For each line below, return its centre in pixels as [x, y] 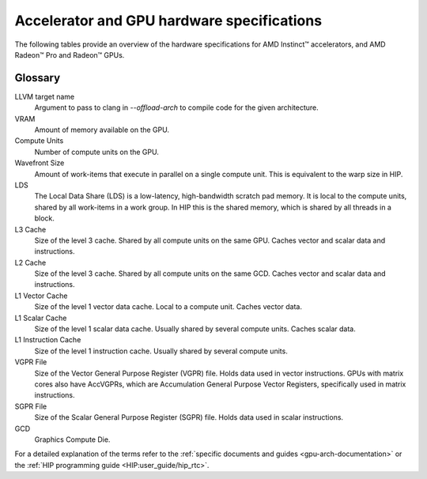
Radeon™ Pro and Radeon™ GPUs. [70, 55]
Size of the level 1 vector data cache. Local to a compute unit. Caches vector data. [168, 307]
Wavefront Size [40, 163]
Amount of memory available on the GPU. [102, 130]
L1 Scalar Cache [41, 318]
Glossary [38, 78]
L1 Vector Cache [41, 296]
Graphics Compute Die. [72, 439]
